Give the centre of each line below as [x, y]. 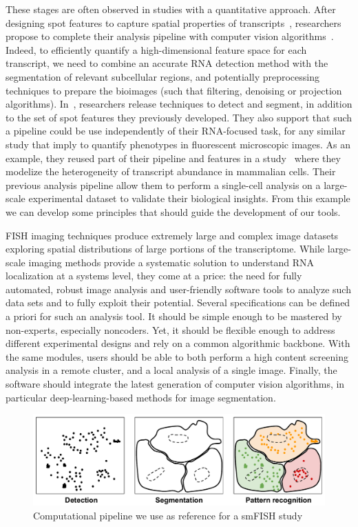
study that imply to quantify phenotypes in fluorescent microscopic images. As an [178, 144]
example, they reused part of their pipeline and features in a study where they [173, 158]
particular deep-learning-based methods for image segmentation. [141, 397]
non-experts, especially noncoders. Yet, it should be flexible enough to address [170, 329]
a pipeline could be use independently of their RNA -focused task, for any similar [176, 131]
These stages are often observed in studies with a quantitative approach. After [171, 9]
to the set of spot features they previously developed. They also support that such [179, 117]
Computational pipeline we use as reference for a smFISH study [168, 515]
